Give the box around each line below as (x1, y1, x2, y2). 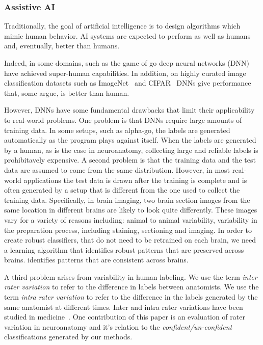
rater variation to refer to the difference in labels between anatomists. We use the (4, 281, 259, 292)
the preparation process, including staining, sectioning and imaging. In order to (4, 224, 252, 235)
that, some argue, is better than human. (4, 87, 129, 98)
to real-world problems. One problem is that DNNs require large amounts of (4, 114, 242, 125)
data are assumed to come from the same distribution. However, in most (4, 164, 230, 175)
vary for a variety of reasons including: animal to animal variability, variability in (4, 214, 257, 225)
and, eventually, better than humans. (4, 40, 120, 51)
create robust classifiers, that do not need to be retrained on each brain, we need (4, 234, 256, 245)
